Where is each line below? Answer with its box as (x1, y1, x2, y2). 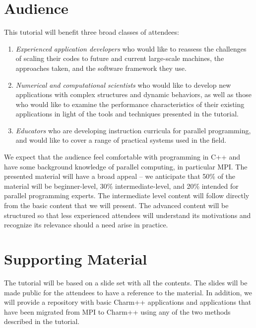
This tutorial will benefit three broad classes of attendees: (4, 27, 179, 37)
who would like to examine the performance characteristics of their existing (15, 99, 245, 109)
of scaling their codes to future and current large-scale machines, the (15, 53, 224, 63)
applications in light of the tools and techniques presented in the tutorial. (15, 109, 239, 119)
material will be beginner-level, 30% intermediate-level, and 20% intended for (4, 180, 239, 191)
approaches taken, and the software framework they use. (15, 62, 187, 73)
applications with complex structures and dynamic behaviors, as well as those (15, 89, 252, 100)
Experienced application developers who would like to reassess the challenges (15, 43, 247, 54)
